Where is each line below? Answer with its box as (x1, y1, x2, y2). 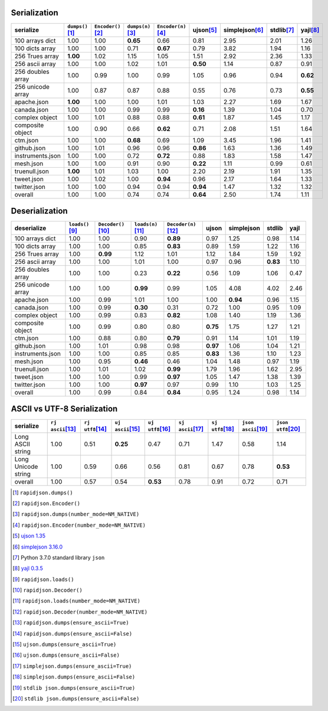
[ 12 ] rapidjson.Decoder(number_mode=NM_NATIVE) (12, 608, 148, 615)
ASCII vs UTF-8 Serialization (11, 404, 118, 414)
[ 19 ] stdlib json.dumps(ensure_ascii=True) (12, 684, 136, 691)
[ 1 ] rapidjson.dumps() (12, 489, 73, 496)
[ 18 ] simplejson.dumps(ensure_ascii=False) (12, 673, 136, 680)
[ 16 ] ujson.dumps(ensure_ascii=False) (12, 651, 120, 658)
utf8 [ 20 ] (276, 425, 301, 433)
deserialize (14, 224, 47, 232)
